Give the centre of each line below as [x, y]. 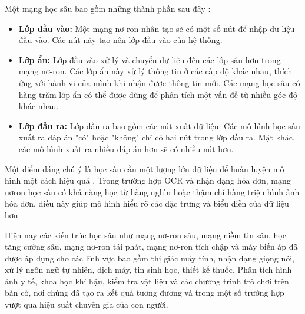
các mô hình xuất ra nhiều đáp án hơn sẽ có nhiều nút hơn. [126, 148]
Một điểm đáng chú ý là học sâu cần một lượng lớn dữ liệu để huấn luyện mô [145, 169]
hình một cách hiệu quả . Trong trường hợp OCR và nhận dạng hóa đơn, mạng [148, 180]
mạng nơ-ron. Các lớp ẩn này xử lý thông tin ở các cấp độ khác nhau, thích [155, 71]
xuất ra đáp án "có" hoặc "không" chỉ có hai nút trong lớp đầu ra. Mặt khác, [157, 137]
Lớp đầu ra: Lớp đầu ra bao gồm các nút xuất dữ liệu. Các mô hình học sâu [159, 125]
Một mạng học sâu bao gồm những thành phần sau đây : [108, 8]
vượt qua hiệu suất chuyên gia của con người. [87, 304]
